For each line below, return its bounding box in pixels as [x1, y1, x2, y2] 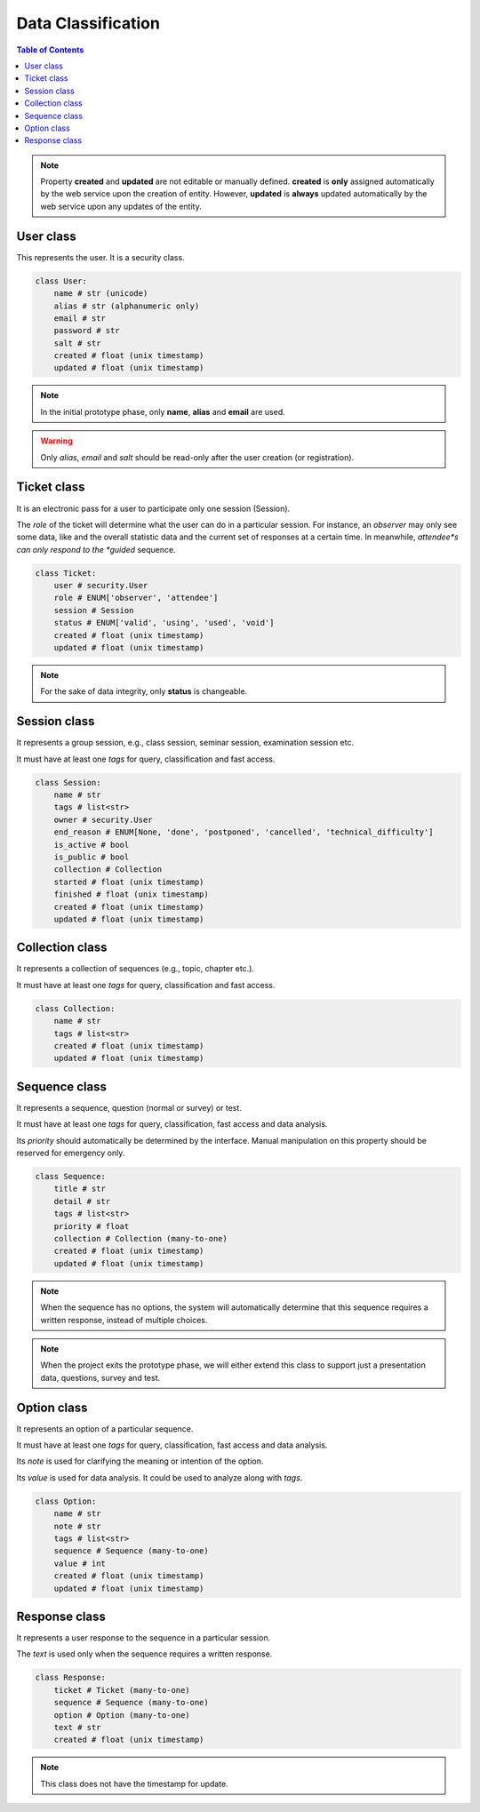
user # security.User [53, 580, 148, 591]
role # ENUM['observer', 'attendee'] [53, 593, 219, 603]
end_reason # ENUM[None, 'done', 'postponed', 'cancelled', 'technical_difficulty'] [53, 827, 435, 837]
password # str [53, 325, 120, 336]
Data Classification [16, 13, 160, 33]
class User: [35, 275, 88, 286]
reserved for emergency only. [16, 1147, 125, 1159]
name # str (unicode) [53, 289, 148, 299]
